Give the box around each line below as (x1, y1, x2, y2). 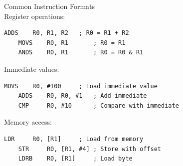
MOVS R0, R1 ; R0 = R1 (18, 39, 126, 46)
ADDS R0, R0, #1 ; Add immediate (18, 92, 147, 100)
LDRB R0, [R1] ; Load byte (18, 155, 133, 163)
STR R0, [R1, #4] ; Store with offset (18, 145, 161, 153)
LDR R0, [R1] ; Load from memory (4, 135, 144, 143)
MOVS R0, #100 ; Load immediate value (4, 82, 158, 90)
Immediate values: (4, 63, 59, 74)
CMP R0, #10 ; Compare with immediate (18, 102, 179, 109)
